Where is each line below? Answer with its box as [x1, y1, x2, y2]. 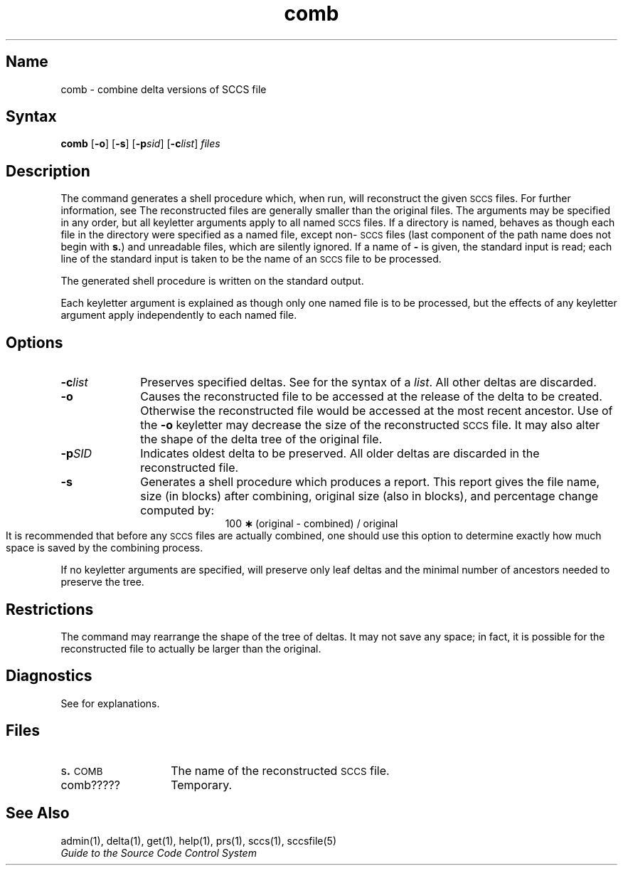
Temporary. [171, 777, 233, 792]
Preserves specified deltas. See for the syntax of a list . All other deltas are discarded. [140, 375, 597, 390]
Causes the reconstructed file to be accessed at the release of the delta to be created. [140, 389, 602, 404]
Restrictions [6, 600, 94, 618]
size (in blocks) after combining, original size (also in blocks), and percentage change [140, 489, 599, 504]
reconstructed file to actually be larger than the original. [60, 642, 321, 655]
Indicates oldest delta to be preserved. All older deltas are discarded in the [140, 446, 540, 461]
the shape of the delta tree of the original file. [140, 432, 383, 447]
